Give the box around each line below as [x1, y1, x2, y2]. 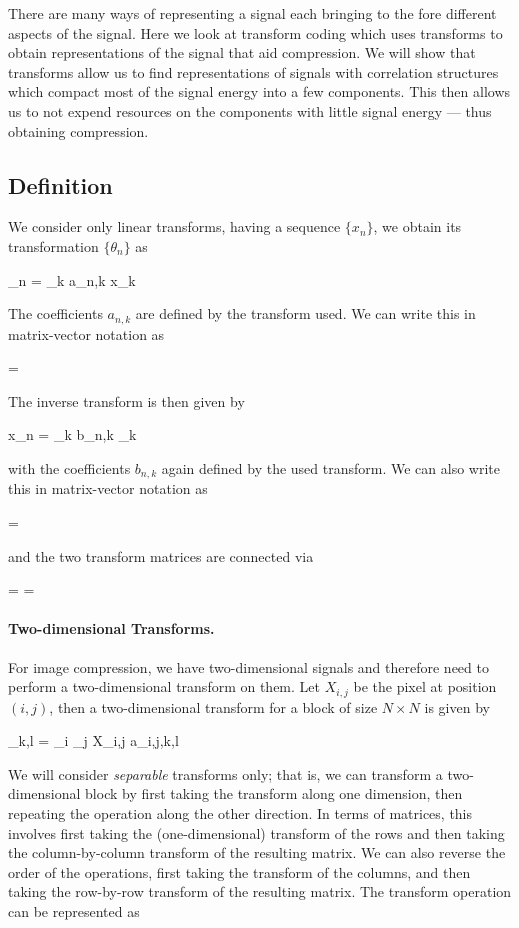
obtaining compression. [8, 120, 149, 141]
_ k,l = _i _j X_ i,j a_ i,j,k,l [8, 730, 179, 751]
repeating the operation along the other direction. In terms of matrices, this [8, 803, 473, 824]
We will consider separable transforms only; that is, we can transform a [8, 763, 443, 784]
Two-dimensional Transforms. [8, 618, 215, 639]
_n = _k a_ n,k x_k [8, 269, 136, 290]
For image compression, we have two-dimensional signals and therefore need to [8, 656, 489, 677]
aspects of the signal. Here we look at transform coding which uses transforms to [8, 22, 503, 43]
